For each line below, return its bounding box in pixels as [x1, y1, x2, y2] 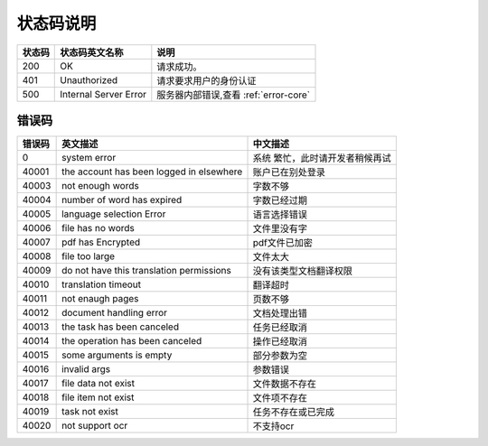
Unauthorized [60, 73, 118, 86]
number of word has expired [61, 194, 183, 207]
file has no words [61, 222, 135, 235]
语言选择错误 [252, 209, 307, 221]
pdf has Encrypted [61, 236, 141, 248]
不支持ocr [252, 420, 295, 432]
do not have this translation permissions [61, 265, 232, 277]
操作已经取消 [252, 335, 307, 348]
